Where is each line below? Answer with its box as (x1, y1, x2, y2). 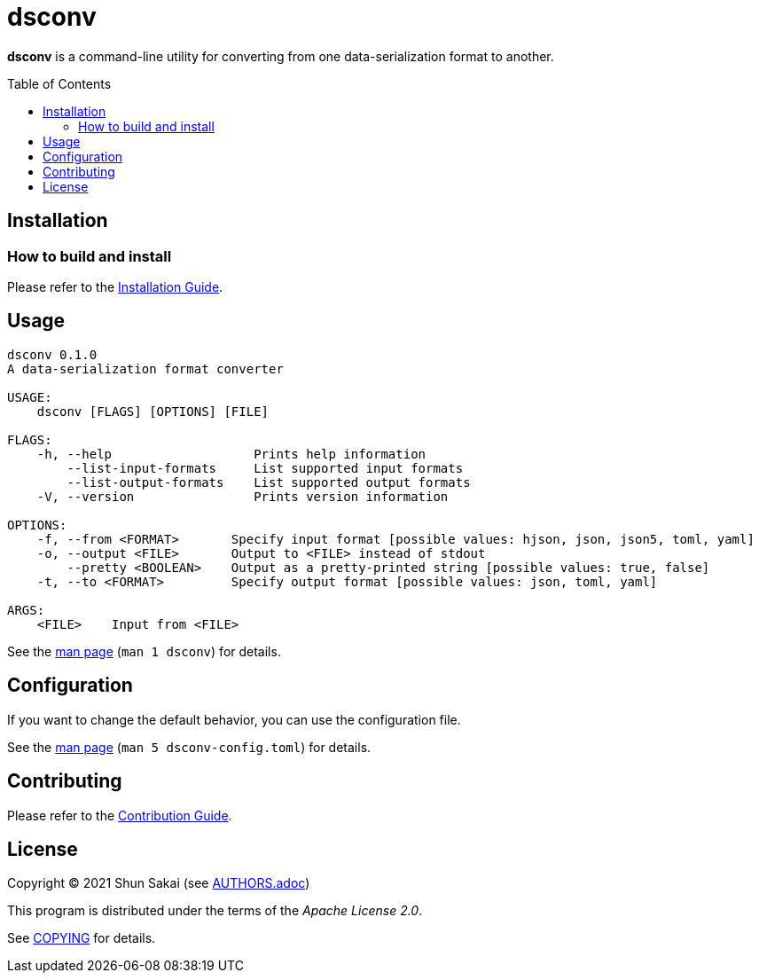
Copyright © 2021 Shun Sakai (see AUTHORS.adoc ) (7, 875, 310, 891)
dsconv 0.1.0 (7, 347, 98, 362)
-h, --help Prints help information (36, 446, 426, 461)
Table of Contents (7, 75, 112, 91)
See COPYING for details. (7, 930, 156, 946)
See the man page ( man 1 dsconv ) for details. (7, 643, 281, 659)
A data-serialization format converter (7, 361, 284, 376)
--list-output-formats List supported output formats (67, 474, 471, 490)
